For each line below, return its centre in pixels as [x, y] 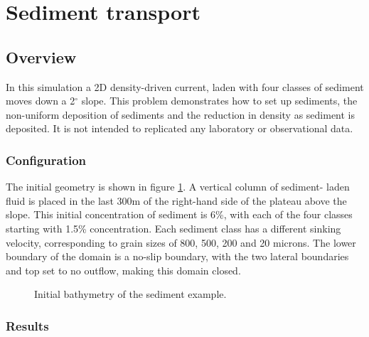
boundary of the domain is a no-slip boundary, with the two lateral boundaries [177, 256]
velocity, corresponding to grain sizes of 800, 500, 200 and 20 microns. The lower [181, 242]
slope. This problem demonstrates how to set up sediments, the [219, 101]
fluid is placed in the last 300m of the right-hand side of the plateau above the [176, 200]
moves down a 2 [41, 101]
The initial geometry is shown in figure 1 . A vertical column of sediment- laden [178, 187]
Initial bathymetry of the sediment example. [130, 294]
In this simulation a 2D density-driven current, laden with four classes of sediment [185, 86]
